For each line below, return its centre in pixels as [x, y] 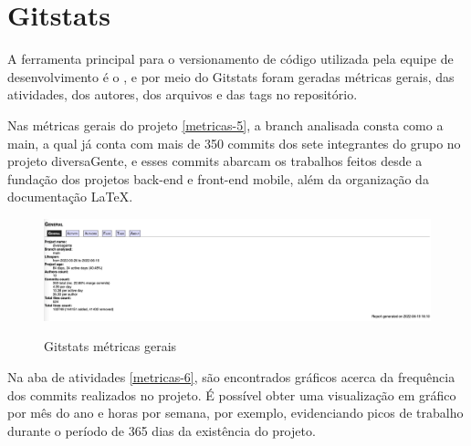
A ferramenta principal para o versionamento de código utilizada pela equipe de [230, 59]
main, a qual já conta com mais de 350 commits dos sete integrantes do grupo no [234, 143]
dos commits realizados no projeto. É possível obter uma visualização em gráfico [232, 394]
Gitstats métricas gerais [110, 346]
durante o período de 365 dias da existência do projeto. [162, 430]
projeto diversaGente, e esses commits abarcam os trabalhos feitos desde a [215, 161]
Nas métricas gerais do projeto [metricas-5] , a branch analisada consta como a [225, 124]
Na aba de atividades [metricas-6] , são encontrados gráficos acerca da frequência [231, 376]
